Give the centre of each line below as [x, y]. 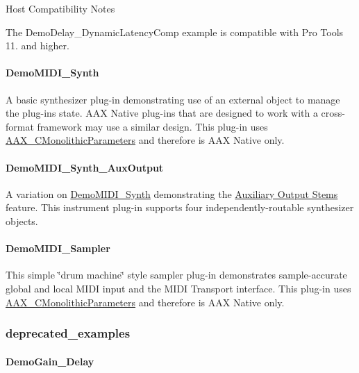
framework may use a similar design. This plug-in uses [152, 126]
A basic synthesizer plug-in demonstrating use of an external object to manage [173, 99]
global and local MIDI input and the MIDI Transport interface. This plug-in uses [178, 288]
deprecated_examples [68, 333]
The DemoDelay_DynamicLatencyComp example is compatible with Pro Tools [175, 32]
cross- [333, 113]
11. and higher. [37, 45]
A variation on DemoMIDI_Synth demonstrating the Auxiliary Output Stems [172, 193]
